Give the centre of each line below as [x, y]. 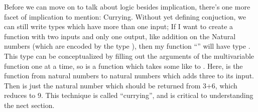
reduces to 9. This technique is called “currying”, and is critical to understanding [129, 95]
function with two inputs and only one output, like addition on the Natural [120, 36]
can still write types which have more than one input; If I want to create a [119, 26]
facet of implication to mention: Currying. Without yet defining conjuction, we [125, 16]
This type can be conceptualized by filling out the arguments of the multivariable [129, 55]
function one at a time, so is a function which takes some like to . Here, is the [123, 66]
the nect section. [29, 105]
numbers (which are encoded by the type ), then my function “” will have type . [127, 46]
